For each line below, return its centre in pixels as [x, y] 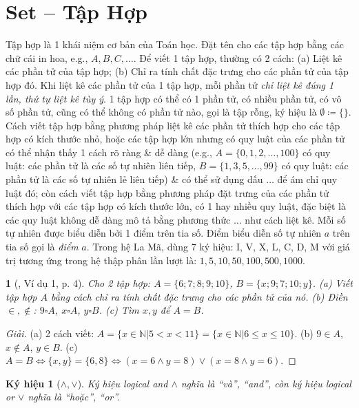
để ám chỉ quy [307, 179]
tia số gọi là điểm [42, 247]
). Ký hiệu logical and [123, 383]
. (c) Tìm [119, 310]
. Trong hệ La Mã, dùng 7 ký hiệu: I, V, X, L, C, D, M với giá [218, 247]
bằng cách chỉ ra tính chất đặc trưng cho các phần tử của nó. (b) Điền [199, 296]
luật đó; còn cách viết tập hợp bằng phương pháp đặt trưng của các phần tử [167, 192]
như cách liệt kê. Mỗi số [295, 219]
